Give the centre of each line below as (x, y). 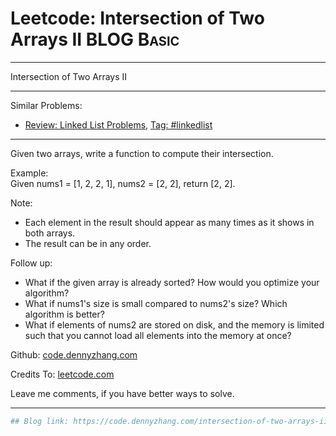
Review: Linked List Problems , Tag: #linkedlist (118, 124)
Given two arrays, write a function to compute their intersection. (142, 153)
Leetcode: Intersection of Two (137, 18)
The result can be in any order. (88, 243)
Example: (29, 173)
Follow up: (31, 263)
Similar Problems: (46, 105)
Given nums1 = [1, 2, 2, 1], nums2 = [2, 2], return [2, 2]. (123, 183)
